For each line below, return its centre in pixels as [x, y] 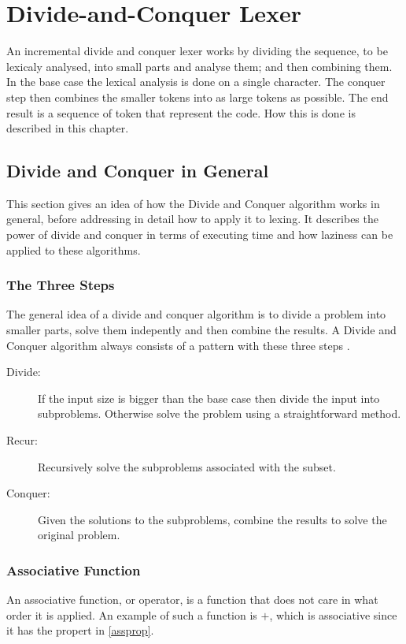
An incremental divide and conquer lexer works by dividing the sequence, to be [197, 51]
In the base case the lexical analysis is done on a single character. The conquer [196, 82]
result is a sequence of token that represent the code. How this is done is [181, 112]
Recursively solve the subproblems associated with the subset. [187, 466]
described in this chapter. [68, 128]
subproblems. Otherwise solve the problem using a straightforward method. [220, 413]
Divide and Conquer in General [138, 171]
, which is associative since [333, 614]
